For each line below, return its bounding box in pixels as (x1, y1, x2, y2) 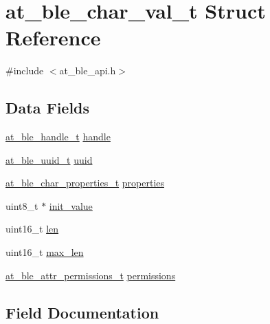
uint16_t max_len (5, 245, 84, 259)
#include (5, 63, 44, 78)
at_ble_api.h (59, 63, 116, 78)
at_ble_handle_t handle (5, 129, 111, 144)
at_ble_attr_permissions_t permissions (5, 268, 176, 282)
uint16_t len (5, 222, 59, 236)
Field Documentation (5, 301, 159, 323)
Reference (5, 23, 101, 52)
